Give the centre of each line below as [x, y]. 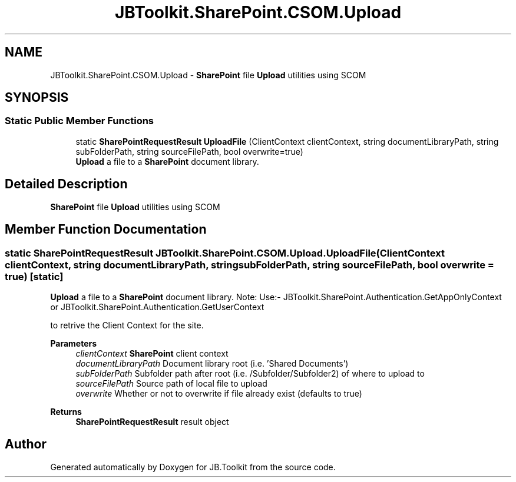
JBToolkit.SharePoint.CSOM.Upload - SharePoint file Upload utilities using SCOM [208, 75]
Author [26, 444]
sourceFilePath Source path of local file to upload [171, 383]
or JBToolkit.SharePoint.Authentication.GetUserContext [157, 307]
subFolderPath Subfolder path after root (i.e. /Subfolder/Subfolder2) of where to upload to [250, 373]
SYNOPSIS [37, 98]
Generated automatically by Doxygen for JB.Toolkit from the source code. [193, 467]
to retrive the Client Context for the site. [127, 325]
